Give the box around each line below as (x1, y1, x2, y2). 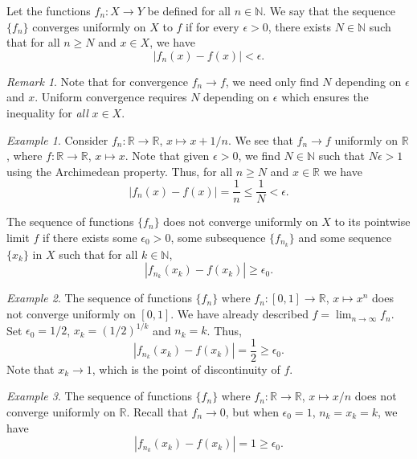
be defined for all (147, 2, 231, 18)
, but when (225, 403, 279, 420)
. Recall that (126, 403, 188, 420)
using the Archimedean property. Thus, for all (6, 162, 233, 179)
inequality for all (6, 104, 88, 121)
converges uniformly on (32, 18, 146, 35)
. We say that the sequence (263, 2, 395, 18)
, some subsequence (170, 229, 266, 245)
